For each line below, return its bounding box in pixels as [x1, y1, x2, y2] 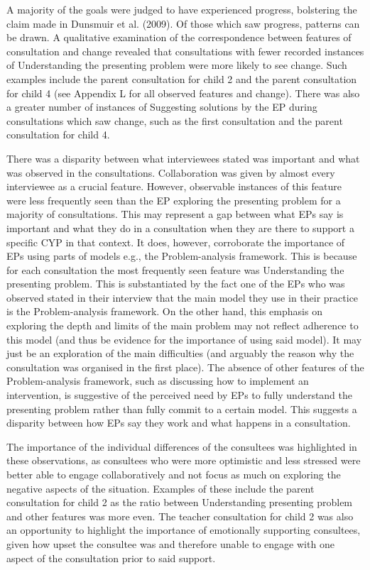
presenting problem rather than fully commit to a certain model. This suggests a [6, 401, 357, 416]
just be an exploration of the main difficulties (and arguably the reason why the [6, 346, 354, 361]
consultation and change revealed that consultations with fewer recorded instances [6, 43, 364, 58]
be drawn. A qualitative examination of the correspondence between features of [6, 30, 352, 45]
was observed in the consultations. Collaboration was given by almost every [6, 165, 335, 180]
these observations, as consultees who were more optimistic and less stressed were [6, 453, 361, 468]
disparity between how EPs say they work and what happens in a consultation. [6, 415, 351, 430]
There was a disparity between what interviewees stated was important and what [6, 150, 360, 165]
